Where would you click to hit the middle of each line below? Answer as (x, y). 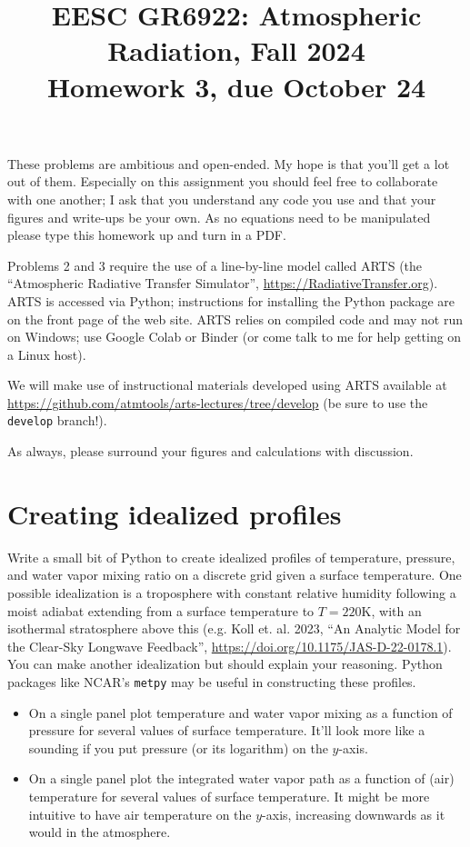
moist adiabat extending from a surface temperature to (161, 610)
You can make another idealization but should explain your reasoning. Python (225, 664)
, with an (396, 610)
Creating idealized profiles (175, 513)
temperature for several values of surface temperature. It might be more (229, 797)
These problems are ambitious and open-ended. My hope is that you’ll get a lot (229, 163)
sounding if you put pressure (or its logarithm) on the (178, 747)
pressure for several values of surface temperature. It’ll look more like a (227, 730)
